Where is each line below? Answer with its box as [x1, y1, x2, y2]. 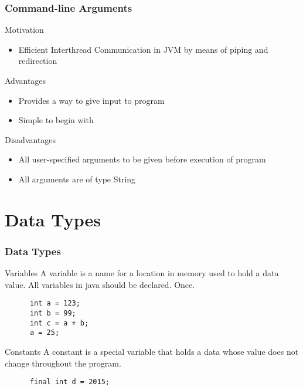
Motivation [5, 23, 44, 36]
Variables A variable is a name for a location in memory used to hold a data [5, 267, 279, 279]
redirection [18, 55, 57, 67]
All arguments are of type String [18, 172, 136, 185]
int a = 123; [29, 299, 80, 308]
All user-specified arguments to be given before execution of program [18, 153, 266, 165]
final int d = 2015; [29, 378, 110, 386]
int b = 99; [29, 309, 76, 317]
